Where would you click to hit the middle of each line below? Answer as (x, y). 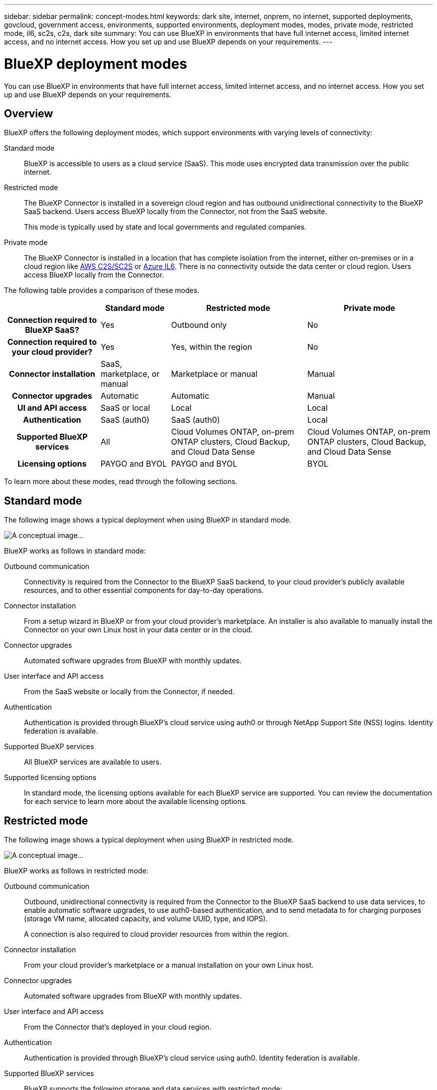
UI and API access (52, 408)
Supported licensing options (50, 778)
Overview (29, 113)
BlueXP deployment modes (96, 64)
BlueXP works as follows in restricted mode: (76, 871)
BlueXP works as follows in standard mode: (75, 551)
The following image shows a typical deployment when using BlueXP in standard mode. (148, 520)
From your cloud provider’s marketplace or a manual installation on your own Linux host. (169, 965)
